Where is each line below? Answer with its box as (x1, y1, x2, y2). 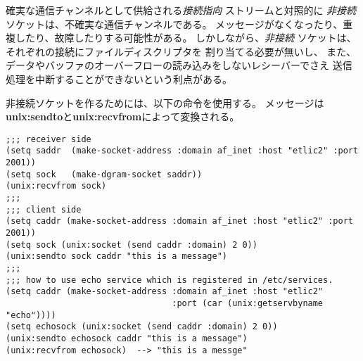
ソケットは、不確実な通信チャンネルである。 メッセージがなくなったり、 (6, 16, 343, 31)
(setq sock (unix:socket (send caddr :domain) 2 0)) (6, 239, 257, 250)
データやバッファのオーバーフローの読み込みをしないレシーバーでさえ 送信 (6, 58, 352, 72)
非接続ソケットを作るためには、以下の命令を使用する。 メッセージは (6, 95, 324, 110)
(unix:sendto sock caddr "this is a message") (6, 251, 227, 262)
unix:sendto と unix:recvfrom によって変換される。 (6, 109, 240, 124)
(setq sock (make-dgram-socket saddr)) (6, 169, 203, 179)
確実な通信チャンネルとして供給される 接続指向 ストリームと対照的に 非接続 (6, 3, 357, 17)
